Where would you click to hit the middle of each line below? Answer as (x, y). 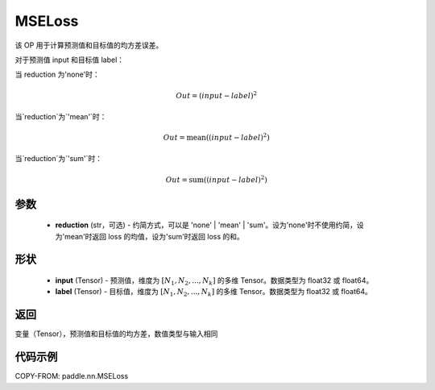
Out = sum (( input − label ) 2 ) (216, 179)
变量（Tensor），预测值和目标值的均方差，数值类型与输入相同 (116, 334)
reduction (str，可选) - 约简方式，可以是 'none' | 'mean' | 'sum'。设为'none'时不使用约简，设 (209, 225)
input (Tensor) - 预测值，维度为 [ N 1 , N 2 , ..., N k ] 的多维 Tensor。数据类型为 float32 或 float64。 (214, 281)
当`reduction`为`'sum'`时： (59, 159)
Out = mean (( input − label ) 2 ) (216, 137)
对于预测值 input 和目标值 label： (70, 60)
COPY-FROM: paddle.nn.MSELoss (72, 376)
